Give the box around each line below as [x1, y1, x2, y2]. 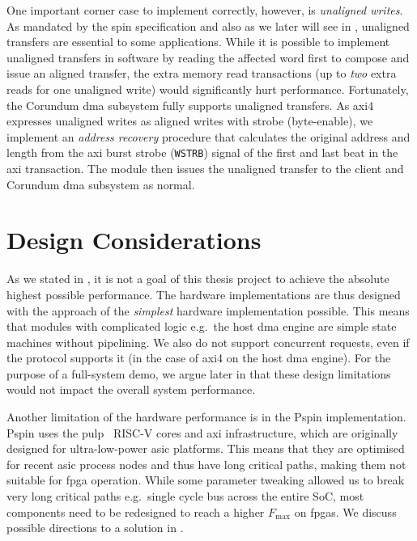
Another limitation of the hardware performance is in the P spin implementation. [6, 408, 406, 425]
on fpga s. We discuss [294, 503, 397, 520]
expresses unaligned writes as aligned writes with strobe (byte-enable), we [6, 112, 373, 129]
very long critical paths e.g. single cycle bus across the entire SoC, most [6, 488, 364, 505]
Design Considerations [6, 223, 262, 256]
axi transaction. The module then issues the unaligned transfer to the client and [6, 160, 404, 176]
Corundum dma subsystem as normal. [6, 175, 195, 192]
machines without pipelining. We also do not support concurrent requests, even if [6, 333, 410, 350]
